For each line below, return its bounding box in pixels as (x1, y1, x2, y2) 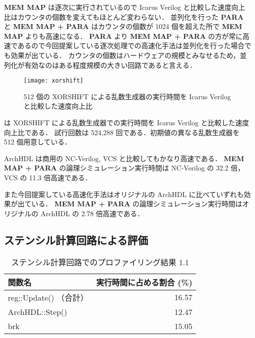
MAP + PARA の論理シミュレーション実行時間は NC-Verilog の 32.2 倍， (4, 163, 245, 173)
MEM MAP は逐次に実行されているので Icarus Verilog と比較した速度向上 (4, 2, 246, 12)
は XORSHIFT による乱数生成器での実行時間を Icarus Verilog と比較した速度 (4, 117, 249, 127)
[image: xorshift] (24, 77, 84, 84)
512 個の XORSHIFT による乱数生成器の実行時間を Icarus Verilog (24, 91, 231, 101)
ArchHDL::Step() (8, 306, 67, 317)
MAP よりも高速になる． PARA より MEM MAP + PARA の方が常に (4, 30, 243, 41)
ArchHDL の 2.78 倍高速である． (40, 208, 144, 218)
